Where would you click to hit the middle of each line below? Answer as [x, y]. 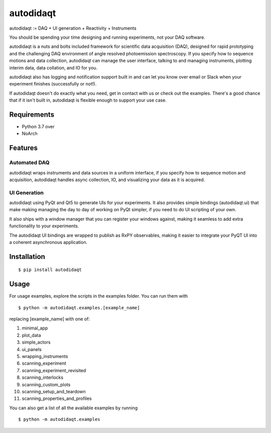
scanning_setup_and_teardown [54, 392]
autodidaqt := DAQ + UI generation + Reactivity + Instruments [73, 28]
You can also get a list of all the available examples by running [74, 408]
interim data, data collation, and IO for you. [53, 67]
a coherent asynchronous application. [48, 242]
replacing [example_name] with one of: [50, 319]
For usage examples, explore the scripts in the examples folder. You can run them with [99, 296]
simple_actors [36, 342]
